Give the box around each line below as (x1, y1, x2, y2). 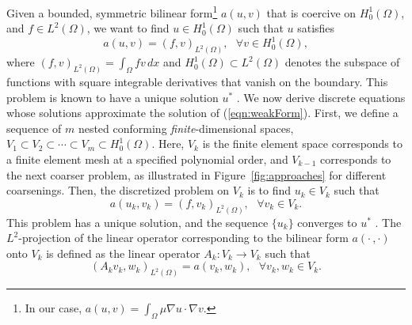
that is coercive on (266, 4, 357, 21)
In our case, (25, 300, 82, 316)
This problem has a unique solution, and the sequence (6, 214, 269, 230)
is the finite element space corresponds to (202, 135, 402, 152)
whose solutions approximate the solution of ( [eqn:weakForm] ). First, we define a (6, 104, 399, 121)
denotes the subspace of (284, 54, 400, 70)
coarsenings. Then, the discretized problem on (6, 182, 230, 198)
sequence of (6, 119, 62, 136)
